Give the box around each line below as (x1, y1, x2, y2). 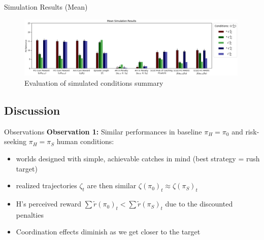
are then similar (87, 180, 137, 191)
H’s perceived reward (16, 198, 81, 209)
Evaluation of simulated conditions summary (24, 78, 163, 88)
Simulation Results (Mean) (4, 2, 88, 12)
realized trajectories (16, 180, 77, 191)
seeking (4, 136, 27, 147)
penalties (16, 209, 44, 220)
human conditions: (56, 136, 114, 147)
